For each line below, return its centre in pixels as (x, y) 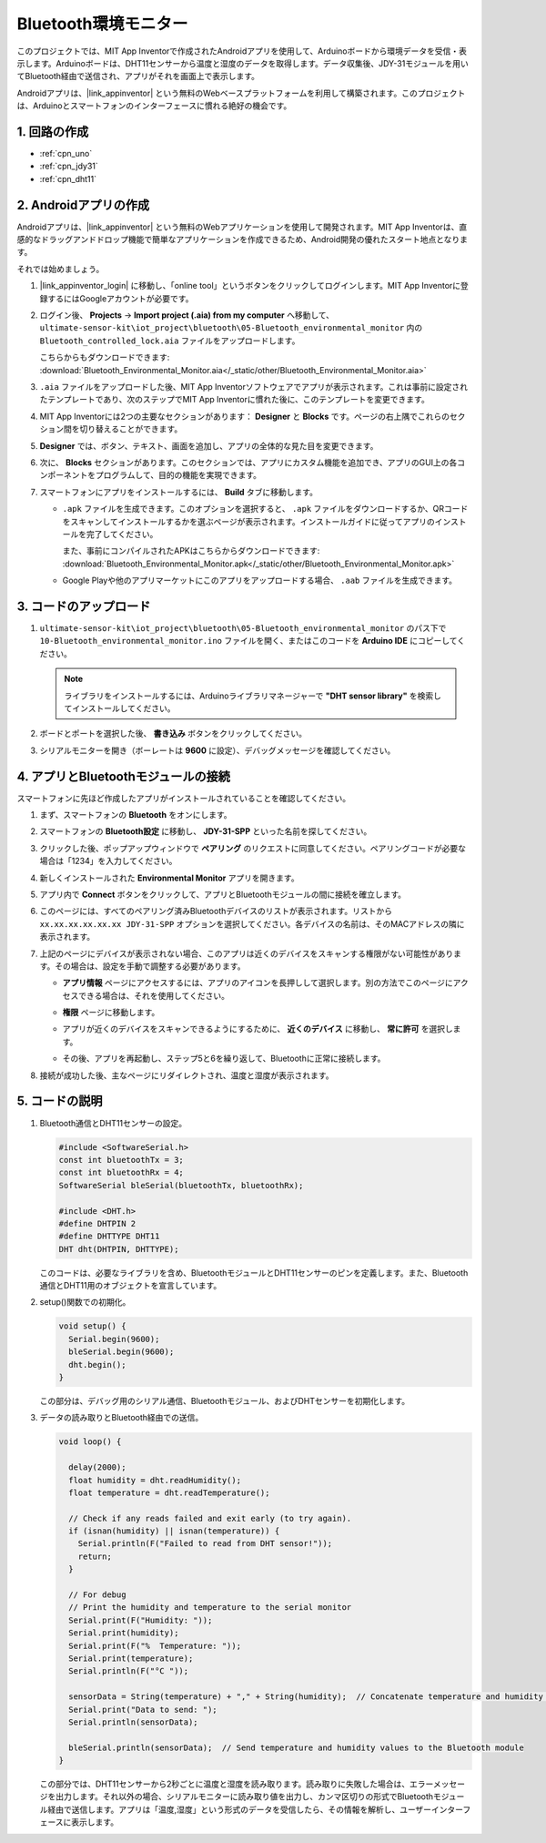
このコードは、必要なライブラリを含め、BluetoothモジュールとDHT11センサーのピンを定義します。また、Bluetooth (254, 1273)
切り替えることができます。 (131, 429)
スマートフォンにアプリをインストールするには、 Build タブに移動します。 (179, 492)
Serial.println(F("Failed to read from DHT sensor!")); (205, 1544)
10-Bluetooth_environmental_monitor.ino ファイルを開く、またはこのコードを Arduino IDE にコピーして (248, 641)
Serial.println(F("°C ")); (129, 1671)
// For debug (97, 1595)
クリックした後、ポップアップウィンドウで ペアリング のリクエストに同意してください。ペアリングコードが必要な (253, 848)
